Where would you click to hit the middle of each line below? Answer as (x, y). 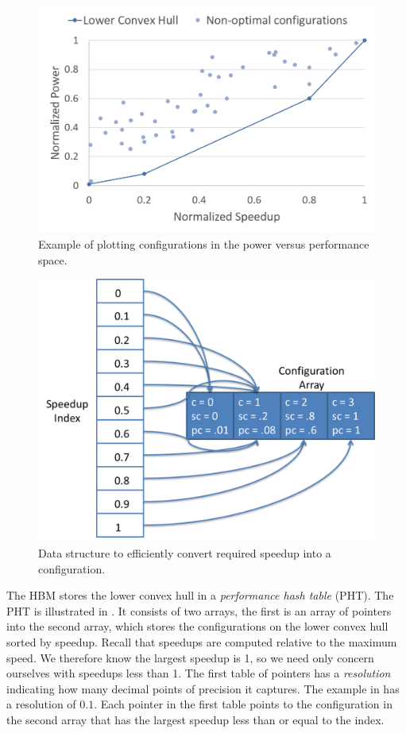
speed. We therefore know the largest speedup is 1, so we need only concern (190, 657)
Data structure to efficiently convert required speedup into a (185, 552)
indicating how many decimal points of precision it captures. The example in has (203, 688)
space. (53, 259)
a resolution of (41, 704)
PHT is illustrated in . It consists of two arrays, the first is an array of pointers (199, 610)
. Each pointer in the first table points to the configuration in (243, 704)
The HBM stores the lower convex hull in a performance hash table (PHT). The (200, 595)
